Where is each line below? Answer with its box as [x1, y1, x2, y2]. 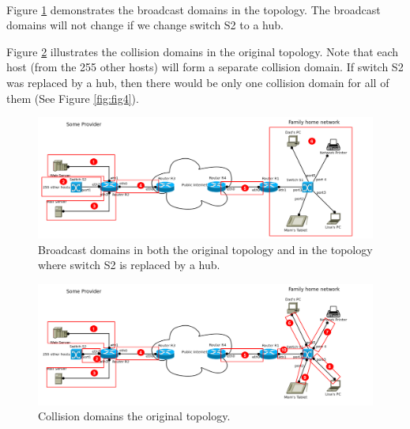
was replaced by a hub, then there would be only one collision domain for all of [6, 74, 389, 90]
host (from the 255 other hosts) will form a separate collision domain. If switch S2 [6, 59, 404, 75]
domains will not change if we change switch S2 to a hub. [6, 17, 284, 33]
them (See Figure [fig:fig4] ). [6, 89, 139, 106]
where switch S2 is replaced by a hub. [38, 256, 220, 273]
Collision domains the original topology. [38, 408, 231, 424]
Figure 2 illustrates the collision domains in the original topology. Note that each [6, 43, 399, 59]
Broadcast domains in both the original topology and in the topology [38, 241, 373, 257]
